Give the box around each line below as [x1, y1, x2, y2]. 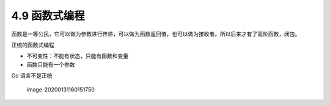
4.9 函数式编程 [11, 9, 85, 22]
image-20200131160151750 [26, 85, 95, 93]
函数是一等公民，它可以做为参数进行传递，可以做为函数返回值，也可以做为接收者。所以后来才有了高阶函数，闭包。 [11, 30, 301, 38]
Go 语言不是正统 [11, 72, 53, 79]
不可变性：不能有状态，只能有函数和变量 [26, 52, 128, 60]
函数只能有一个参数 [26, 61, 75, 68]
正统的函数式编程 [11, 41, 54, 48]
